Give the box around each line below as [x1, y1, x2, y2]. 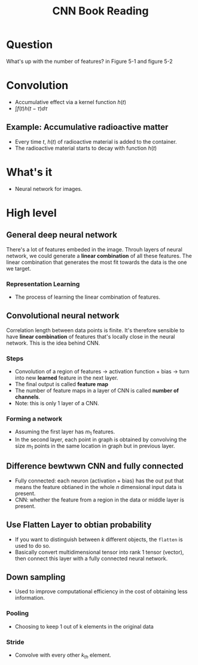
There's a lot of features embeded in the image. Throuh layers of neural [6, 245, 182, 253]
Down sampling [6, 572, 66, 582]
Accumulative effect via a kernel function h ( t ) [14, 98, 127, 105]
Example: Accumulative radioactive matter [6, 122, 169, 132]
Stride [6, 637, 25, 646]
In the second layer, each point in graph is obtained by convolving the [14, 436, 187, 444]
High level [6, 206, 57, 220]
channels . [14, 393, 41, 400]
